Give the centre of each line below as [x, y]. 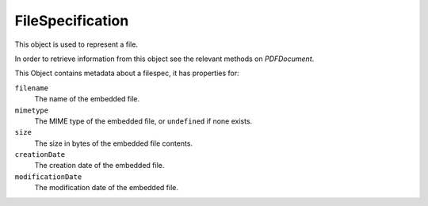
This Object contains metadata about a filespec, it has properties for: [127, 73]
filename [32, 88]
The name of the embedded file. [87, 99]
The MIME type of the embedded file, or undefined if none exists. [143, 121]
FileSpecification [72, 21]
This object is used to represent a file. [76, 44]
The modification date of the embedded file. [106, 188]
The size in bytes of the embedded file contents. [114, 143]
